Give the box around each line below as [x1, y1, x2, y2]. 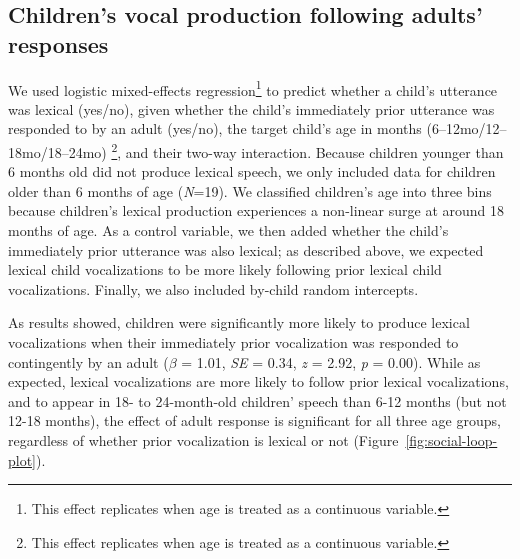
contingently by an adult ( [8, 351, 169, 372]
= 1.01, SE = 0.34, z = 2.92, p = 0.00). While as [181, 351, 481, 372]
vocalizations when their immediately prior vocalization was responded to [8, 332, 459, 353]
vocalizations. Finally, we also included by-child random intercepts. [8, 278, 419, 299]
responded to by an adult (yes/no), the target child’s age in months [8, 118, 422, 139]
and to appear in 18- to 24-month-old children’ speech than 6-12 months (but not [8, 390, 507, 411]
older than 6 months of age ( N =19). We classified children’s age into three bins [8, 180, 492, 201]
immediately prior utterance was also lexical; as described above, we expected [8, 239, 484, 260]
